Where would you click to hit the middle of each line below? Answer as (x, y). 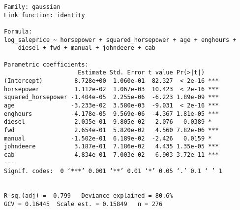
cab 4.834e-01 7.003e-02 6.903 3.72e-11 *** (111, 155)
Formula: (18, 31)
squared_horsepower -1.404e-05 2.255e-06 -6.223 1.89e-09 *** (111, 97)
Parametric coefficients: (46, 64)
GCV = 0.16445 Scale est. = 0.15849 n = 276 (83, 204)
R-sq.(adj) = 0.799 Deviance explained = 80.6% (89, 196)
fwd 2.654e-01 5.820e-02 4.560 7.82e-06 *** (111, 130)
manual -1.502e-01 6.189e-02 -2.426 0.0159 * (108, 138)
